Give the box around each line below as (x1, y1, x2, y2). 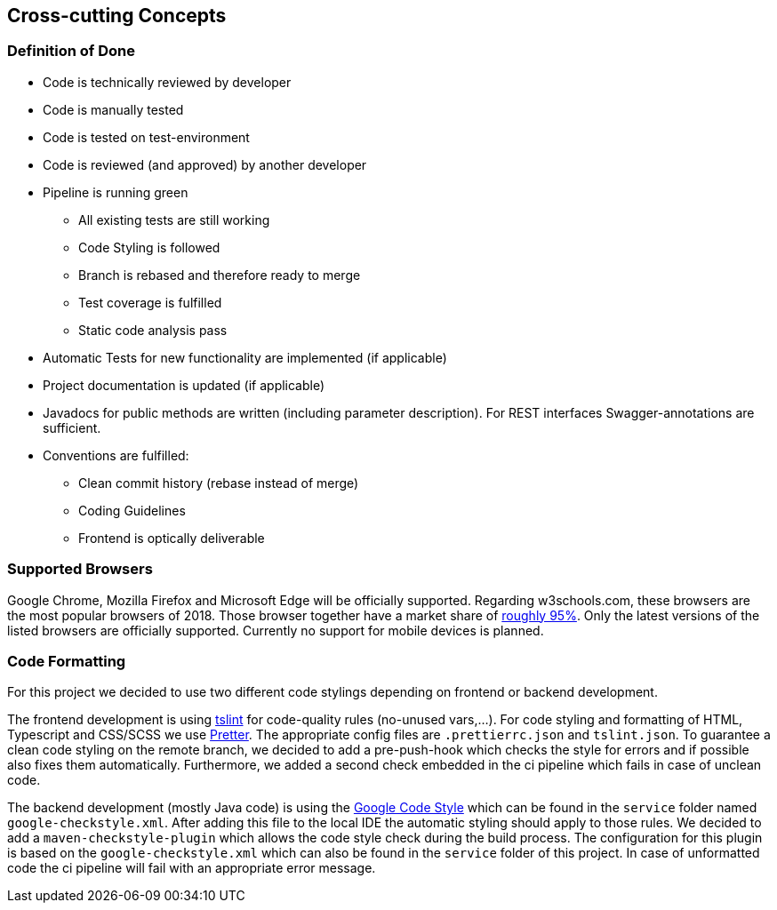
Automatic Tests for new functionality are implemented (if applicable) (43, 349, 447, 365)
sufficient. (43, 419, 101, 435)
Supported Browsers (7, 560, 153, 579)
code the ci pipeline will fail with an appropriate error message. (7, 860, 376, 876)
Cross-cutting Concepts (7, 4, 227, 27)
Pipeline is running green (43, 184, 188, 200)
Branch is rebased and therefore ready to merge (78, 267, 361, 283)
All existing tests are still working (78, 212, 270, 227)
